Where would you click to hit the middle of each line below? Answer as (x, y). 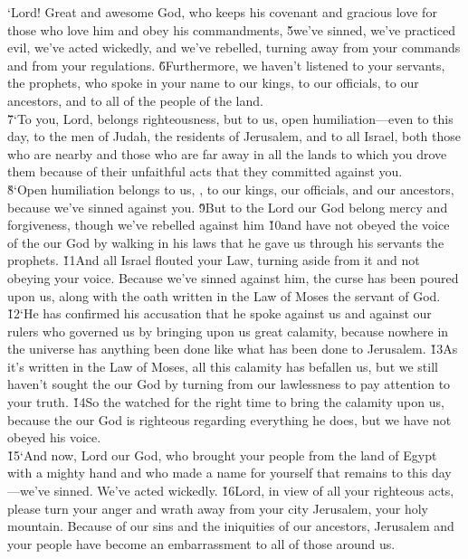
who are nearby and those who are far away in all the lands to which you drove (227, 153)
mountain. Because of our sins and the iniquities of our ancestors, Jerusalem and (231, 526)
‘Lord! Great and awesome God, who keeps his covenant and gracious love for (222, 12)
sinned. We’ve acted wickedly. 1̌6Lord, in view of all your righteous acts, (254, 491)
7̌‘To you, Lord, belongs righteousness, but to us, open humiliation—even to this (230, 118)
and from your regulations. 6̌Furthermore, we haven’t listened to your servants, (226, 65)
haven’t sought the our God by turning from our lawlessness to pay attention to (229, 384)
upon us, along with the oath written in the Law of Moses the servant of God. (224, 295)
